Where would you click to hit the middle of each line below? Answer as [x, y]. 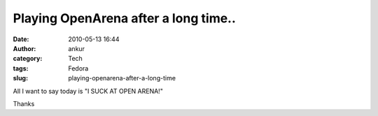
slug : [20, 78]
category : [28, 59]
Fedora [78, 68]
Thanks [24, 103]
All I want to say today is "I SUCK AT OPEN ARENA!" [88, 91]
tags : [21, 68]
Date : [21, 39]
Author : [24, 48]
